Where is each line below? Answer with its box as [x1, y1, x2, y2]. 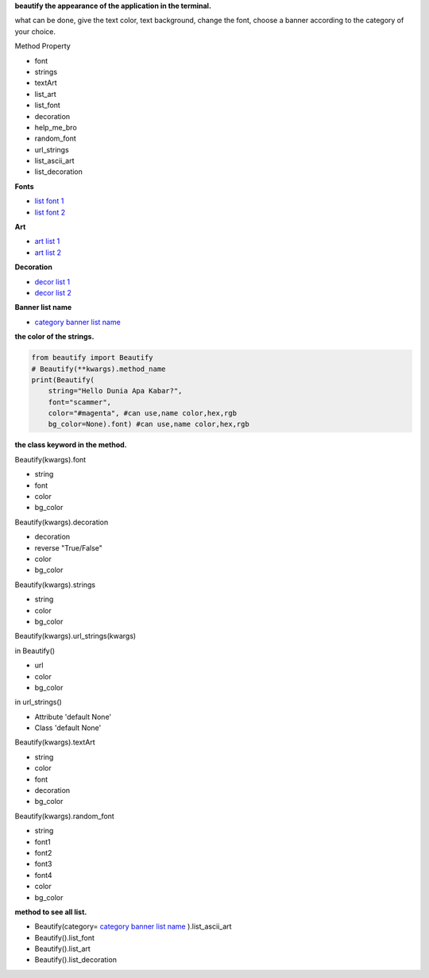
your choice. [14, 26, 56, 36]
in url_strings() [14, 698, 63, 707]
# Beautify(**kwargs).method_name [31, 364, 166, 373]
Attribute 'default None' [34, 712, 112, 721]
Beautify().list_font [34, 933, 95, 942]
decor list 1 [34, 276, 71, 286]
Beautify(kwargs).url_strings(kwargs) [14, 632, 137, 641]
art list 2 [34, 247, 62, 257]
